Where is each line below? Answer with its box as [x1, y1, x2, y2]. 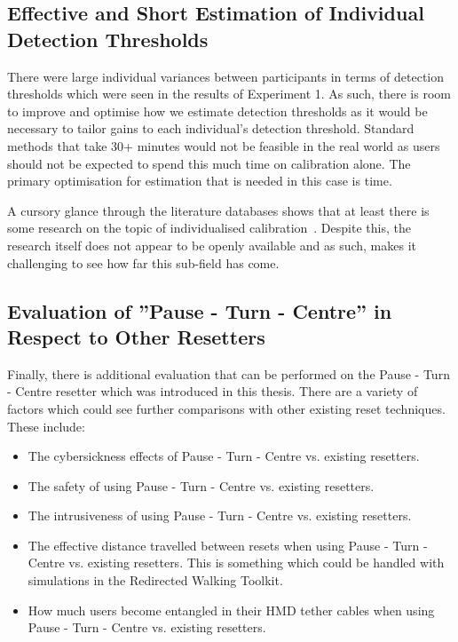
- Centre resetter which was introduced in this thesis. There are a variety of [7, 382, 418, 400]
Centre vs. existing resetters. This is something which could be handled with [28, 553, 445, 572]
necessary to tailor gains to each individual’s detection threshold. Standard [7, 119, 415, 138]
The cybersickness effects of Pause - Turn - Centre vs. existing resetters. [28, 447, 420, 465]
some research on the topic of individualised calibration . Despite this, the [7, 218, 411, 237]
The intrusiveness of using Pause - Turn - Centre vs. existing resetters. [28, 506, 412, 525]
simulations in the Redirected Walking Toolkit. [28, 571, 283, 590]
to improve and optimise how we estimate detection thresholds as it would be [7, 101, 428, 120]
